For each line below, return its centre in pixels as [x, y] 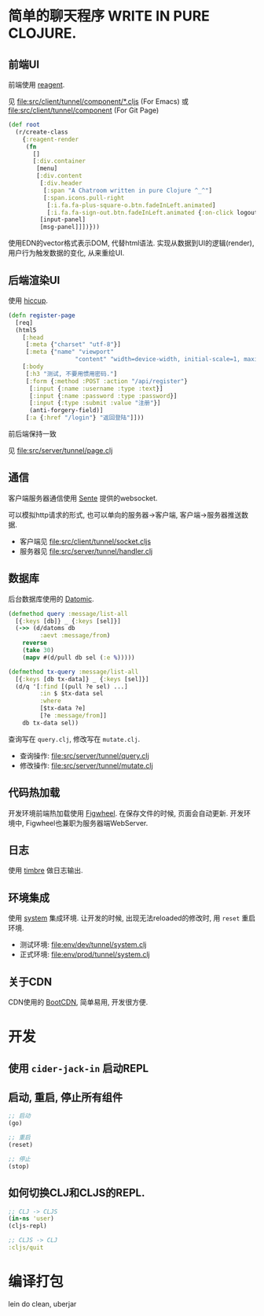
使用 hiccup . [28, 300]
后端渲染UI [34, 280]
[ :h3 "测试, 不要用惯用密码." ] [71, 374]
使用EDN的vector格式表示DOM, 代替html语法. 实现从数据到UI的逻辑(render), [131, 243]
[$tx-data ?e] [63, 709]
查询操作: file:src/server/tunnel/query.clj [84, 755]
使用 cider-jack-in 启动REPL [79, 1068]
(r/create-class [42, 132]
